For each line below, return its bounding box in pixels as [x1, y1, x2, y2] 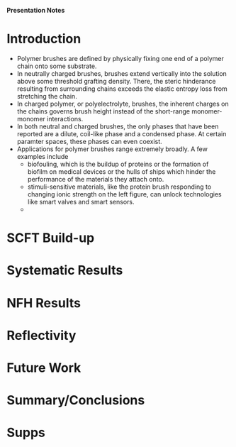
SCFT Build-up [6, 230, 95, 246]
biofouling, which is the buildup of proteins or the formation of [27, 160, 209, 168]
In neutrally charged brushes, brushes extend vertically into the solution [16, 69, 227, 77]
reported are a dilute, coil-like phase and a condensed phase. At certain [16, 129, 227, 138]
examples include [16, 152, 69, 160]
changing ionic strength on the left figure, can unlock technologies [27, 189, 222, 198]
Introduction [6, 31, 82, 47]
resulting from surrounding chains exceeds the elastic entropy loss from [16, 84, 227, 93]
